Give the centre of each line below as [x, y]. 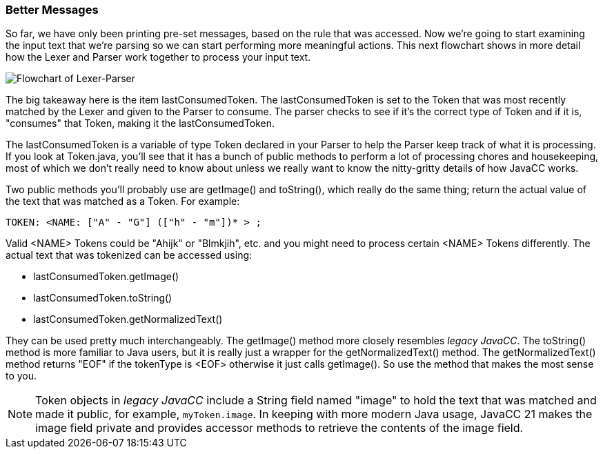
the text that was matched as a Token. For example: [123, 201]
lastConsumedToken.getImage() [106, 277]
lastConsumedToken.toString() [103, 298]
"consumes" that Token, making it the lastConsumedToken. [140, 124]
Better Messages [52, 10]
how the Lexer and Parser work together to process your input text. [158, 57]
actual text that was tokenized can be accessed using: [129, 255]
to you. [21, 376]
